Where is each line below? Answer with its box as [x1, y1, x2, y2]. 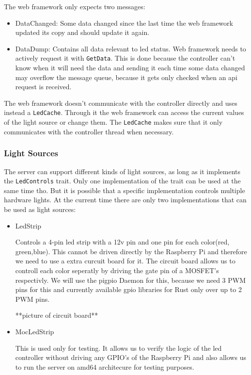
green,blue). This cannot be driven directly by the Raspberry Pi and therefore [15, 246, 247, 256]
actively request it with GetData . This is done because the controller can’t [15, 53, 235, 63]
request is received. [15, 82, 72, 92]
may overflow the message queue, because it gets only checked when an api [15, 72, 237, 82]
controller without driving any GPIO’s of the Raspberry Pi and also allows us [15, 352, 246, 362]
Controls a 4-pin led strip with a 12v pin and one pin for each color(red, [15, 237, 230, 247]
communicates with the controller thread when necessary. [4, 126, 174, 136]
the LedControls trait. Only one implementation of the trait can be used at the [4, 176, 241, 186]
